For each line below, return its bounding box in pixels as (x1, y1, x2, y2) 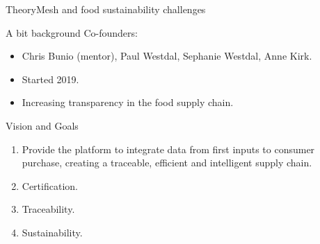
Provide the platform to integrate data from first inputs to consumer (22, 141, 315, 156)
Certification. (22, 178, 78, 193)
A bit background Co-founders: (6, 25, 138, 40)
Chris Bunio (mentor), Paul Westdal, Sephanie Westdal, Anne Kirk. (22, 49, 312, 63)
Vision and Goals (6, 118, 79, 132)
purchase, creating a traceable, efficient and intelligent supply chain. (22, 155, 312, 170)
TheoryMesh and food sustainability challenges (6, 2, 206, 16)
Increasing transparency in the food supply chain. (22, 95, 234, 110)
